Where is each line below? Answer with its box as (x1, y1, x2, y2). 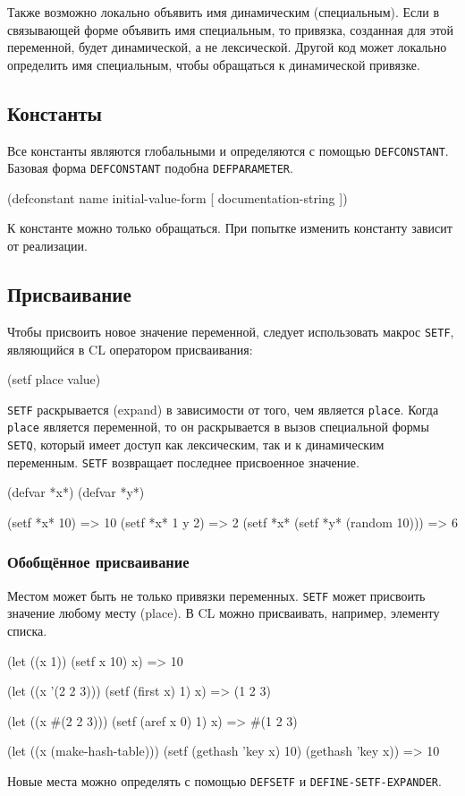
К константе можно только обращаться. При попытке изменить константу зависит (7, 218, 452, 237)
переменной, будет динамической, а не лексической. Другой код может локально (7, 38, 447, 56)
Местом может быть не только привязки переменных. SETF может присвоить (7, 586, 426, 604)
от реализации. (7, 236, 88, 255)
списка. (7, 621, 47, 639)
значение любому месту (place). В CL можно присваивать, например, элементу (7, 603, 440, 622)
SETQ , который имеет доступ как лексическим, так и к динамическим (7, 435, 385, 454)
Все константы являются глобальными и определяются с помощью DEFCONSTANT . (7, 141, 449, 159)
